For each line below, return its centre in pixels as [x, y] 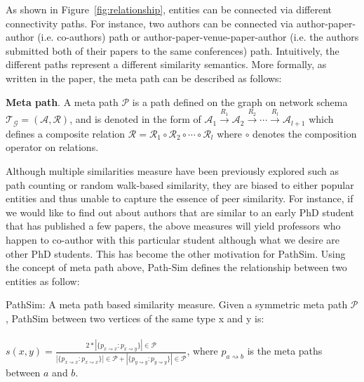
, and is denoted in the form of [135, 119]
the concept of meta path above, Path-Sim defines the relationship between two [176, 267]
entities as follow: [43, 281]
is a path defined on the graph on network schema [240, 101]
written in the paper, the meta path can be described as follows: [144, 78]
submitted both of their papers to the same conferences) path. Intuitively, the [173, 50]
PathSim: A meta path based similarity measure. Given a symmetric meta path [177, 304]
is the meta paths [285, 351]
